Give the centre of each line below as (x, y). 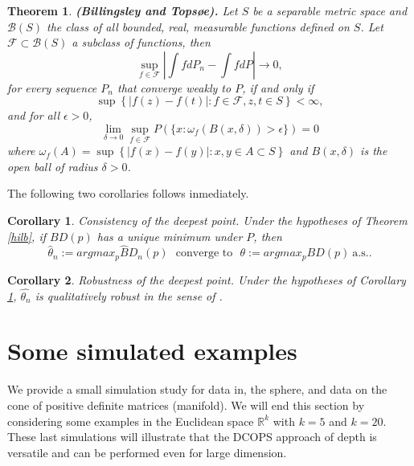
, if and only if (278, 87)
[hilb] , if (27, 236)
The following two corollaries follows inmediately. (128, 193)
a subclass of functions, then (141, 42)
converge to (204, 253)
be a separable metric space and (330, 10)
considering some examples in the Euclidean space (131, 421)
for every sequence (52, 87)
